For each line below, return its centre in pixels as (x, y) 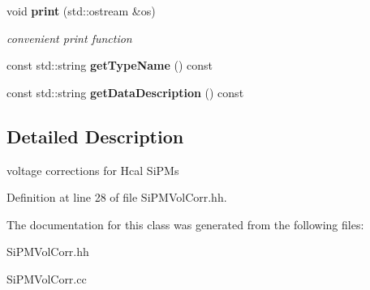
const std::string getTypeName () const (110, 65)
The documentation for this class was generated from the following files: (185, 224)
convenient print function (69, 38)
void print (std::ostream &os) (81, 11)
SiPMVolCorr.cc (47, 278)
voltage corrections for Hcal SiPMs (93, 170)
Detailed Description (95, 136)
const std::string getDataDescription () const (125, 92)
